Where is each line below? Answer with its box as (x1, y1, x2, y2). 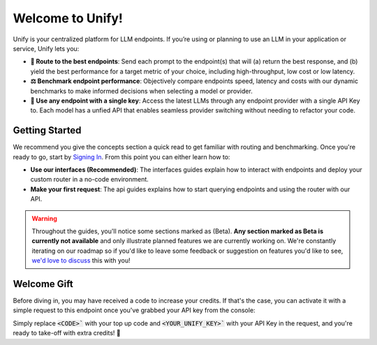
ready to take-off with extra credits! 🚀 (13, 329, 121, 337)
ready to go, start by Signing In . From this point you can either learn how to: (13, 152, 230, 161)
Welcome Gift (13, 278, 73, 290)
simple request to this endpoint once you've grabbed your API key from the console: (13, 306, 256, 314)
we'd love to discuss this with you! (31, 256, 131, 265)
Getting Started (13, 124, 82, 136)
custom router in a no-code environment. (30, 175, 149, 184)
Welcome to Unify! (13, 10, 124, 26)
